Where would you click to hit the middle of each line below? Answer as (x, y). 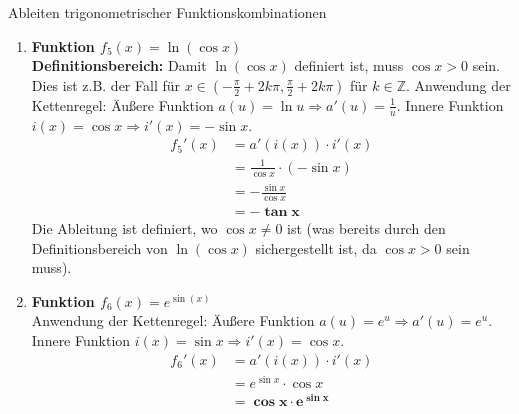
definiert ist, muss (349, 65)
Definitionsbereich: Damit (119, 65)
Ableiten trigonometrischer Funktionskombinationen (167, 12)
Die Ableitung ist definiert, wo (124, 228)
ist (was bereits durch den (366, 228)
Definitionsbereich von (99, 247)
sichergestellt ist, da (316, 247)
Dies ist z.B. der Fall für (106, 84)
